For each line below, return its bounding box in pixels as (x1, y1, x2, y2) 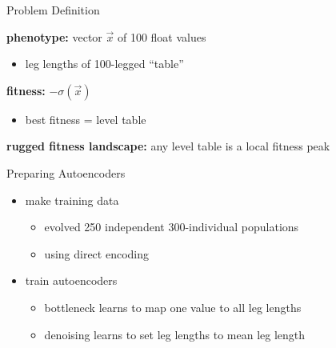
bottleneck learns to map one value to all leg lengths (44, 298, 302, 315)
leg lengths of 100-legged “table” (25, 55, 184, 72)
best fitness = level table (25, 110, 146, 127)
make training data (25, 191, 119, 208)
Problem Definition (6, 2, 100, 18)
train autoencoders (25, 272, 118, 289)
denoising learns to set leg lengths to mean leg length (44, 326, 306, 342)
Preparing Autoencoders (6, 164, 126, 181)
